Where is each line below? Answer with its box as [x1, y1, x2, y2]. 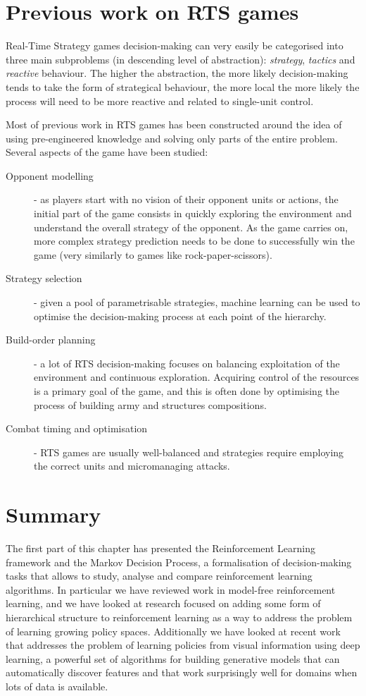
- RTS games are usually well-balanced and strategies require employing [34, 444, 344, 459]
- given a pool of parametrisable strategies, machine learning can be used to [34, 295, 360, 310]
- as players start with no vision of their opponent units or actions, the [34, 192, 339, 207]
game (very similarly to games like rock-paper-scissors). [34, 247, 272, 262]
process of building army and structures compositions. [34, 397, 267, 412]
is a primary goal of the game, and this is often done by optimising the [34, 384, 339, 398]
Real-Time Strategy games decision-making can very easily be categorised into [6, 38, 343, 53]
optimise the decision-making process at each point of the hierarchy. [34, 308, 327, 323]
